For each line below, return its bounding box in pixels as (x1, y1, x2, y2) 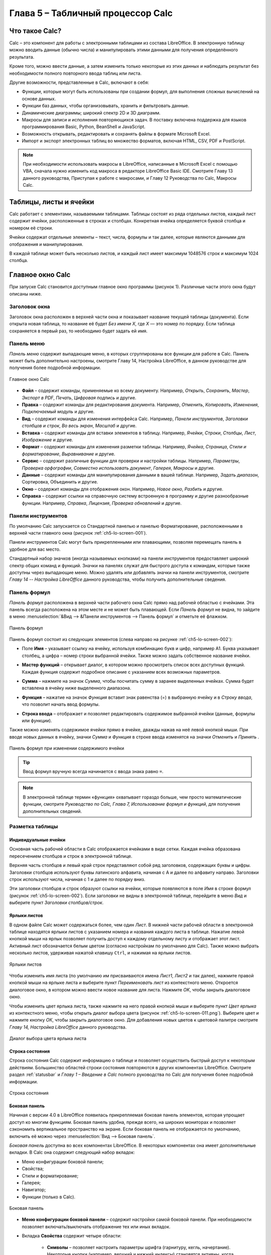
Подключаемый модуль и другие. (22, 409, 95, 415)
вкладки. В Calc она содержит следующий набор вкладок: (9, 1150, 135, 1156)
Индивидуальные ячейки (9, 837, 66, 843)
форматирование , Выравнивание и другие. (22, 451, 115, 457)
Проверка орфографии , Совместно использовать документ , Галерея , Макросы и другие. (22, 465, 215, 471)
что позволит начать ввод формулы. (22, 701, 100, 707)
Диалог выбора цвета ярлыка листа (9, 1036, 87, 1042)
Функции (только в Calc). (22, 1194, 75, 1200)
